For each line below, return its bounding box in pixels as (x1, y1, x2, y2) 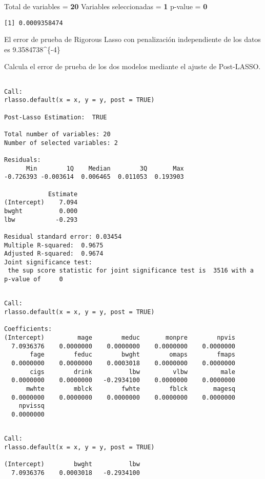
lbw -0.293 (4, 216, 78, 223)
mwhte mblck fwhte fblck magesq (26, 385, 236, 392)
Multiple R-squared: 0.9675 (4, 241, 104, 249)
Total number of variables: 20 (4, 130, 111, 138)
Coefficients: (4, 325, 52, 333)
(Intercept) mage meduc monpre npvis (4, 334, 236, 342)
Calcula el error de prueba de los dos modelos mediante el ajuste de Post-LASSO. (4, 61, 261, 72)
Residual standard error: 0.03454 (4, 233, 122, 240)
